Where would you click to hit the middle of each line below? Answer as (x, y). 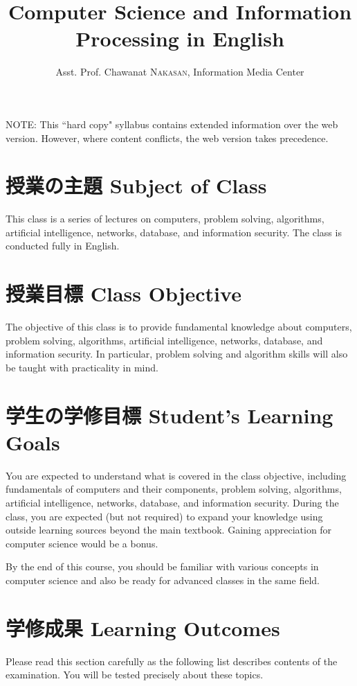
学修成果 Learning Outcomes (143, 627)
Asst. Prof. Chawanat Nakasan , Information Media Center (180, 72)
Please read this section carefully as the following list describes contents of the (172, 661)
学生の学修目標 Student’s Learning (170, 415)
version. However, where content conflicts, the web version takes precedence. (167, 138)
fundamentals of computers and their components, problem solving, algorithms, (174, 489)
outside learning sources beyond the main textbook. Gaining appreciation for (169, 530)
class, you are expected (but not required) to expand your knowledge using (164, 516)
